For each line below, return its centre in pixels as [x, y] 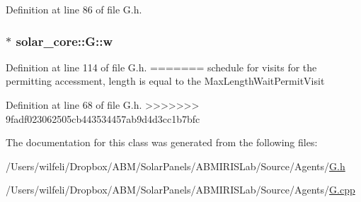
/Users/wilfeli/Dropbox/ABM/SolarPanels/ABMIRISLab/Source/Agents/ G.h [176, 166]
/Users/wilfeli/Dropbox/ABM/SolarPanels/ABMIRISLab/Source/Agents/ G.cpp [180, 190]
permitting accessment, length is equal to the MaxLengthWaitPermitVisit [165, 81]
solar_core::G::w [64, 41]
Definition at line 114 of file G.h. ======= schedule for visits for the [161, 67]
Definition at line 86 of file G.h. [74, 9]
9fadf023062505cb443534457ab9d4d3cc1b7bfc [103, 118]
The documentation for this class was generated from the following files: [162, 142]
